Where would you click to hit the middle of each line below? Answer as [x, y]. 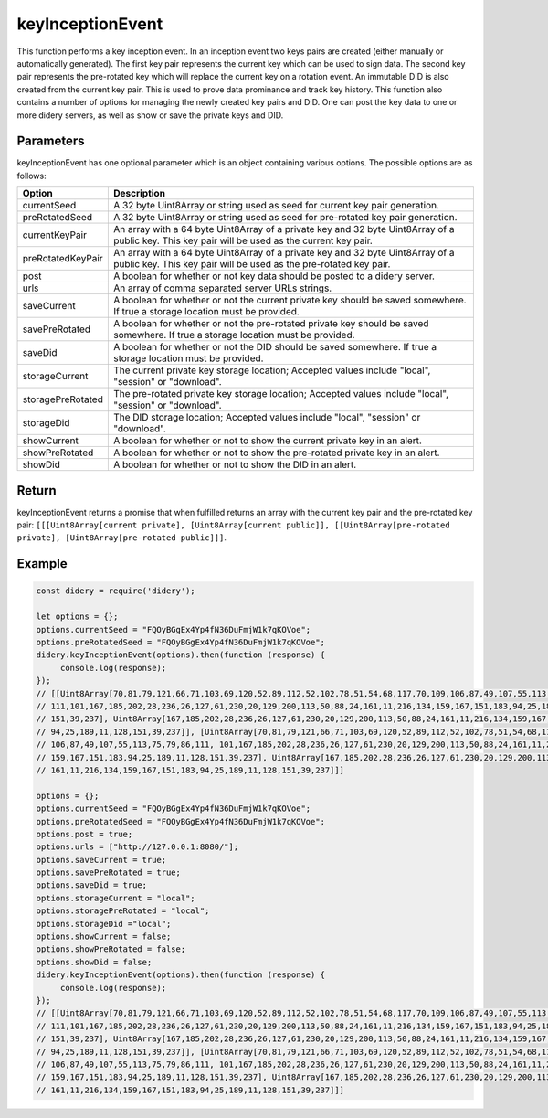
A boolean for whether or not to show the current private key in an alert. [267, 441]
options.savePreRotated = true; [109, 873]
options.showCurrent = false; [104, 937]
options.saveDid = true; [92, 885]
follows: [32, 176]
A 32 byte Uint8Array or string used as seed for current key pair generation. [276, 206]
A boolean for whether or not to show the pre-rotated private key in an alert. [276, 453]
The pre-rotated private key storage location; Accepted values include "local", [281, 394]
